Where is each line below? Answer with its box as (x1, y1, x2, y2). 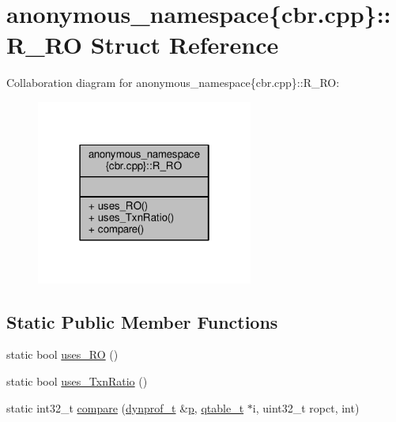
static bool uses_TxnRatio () (6, 372, 148, 389)
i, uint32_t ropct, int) (252, 399, 360, 416)
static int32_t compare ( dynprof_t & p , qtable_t (6, 399, 244, 416)
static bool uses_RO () (6, 346, 119, 363)
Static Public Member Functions (6, 309, 278, 333)
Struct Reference (90, 28, 279, 61)
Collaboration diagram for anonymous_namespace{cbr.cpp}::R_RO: (6, 74, 340, 91)
